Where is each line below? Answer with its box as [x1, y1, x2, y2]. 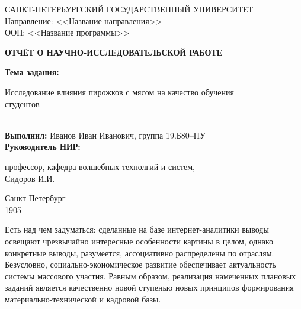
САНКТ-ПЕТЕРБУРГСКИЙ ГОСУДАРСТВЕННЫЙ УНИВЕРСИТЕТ [5, 3, 254, 15]
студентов [5, 97, 40, 110]
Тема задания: [5, 66, 59, 78]
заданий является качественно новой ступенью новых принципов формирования [5, 281, 294, 294]
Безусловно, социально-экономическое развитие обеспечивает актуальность [5, 258, 276, 271]
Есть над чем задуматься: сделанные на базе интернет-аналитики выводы [5, 223, 269, 236]
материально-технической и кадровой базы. [5, 292, 161, 305]
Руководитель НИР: [5, 140, 81, 153]
